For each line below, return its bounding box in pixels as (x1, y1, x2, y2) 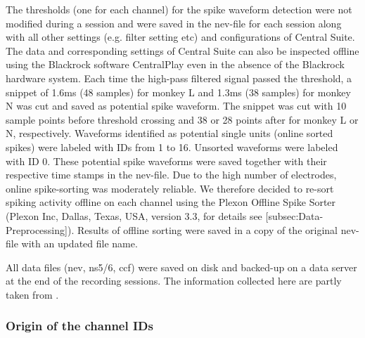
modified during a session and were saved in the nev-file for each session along (6, 15, 342, 30)
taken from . (6, 287, 59, 301)
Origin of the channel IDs (6, 317, 153, 334)
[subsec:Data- (265, 208, 324, 223)
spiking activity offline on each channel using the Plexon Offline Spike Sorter (6, 195, 336, 209)
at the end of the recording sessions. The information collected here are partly (6, 273, 342, 288)
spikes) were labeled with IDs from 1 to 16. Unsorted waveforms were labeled (6, 139, 338, 154)
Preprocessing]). (6, 222, 75, 237)
